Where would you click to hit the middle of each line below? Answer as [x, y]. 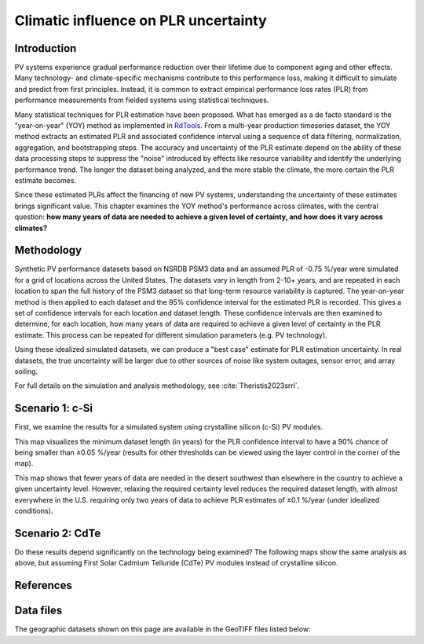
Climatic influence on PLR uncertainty [141, 20]
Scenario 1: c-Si [54, 408]
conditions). [34, 510]
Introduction [46, 48]
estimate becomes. [46, 180]
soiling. [26, 371]
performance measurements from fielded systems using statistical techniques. [142, 100]
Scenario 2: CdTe [58, 533]
